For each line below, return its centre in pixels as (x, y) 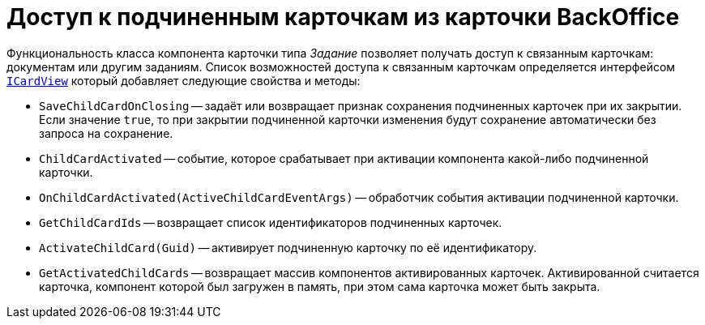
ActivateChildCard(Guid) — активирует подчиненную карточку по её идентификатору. (288, 247)
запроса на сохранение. (106, 133)
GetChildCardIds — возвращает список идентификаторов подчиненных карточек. (271, 222)
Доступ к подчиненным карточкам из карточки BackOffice (343, 17)
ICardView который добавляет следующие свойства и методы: (184, 80)
